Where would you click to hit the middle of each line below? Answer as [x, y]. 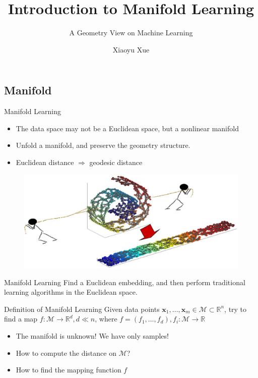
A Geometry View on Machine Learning [131, 33]
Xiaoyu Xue [131, 49]
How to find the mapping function [69, 370]
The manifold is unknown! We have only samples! [92, 335]
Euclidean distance [45, 162]
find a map [21, 319]
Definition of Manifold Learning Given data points [82, 309]
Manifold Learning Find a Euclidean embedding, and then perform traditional [125, 282]
